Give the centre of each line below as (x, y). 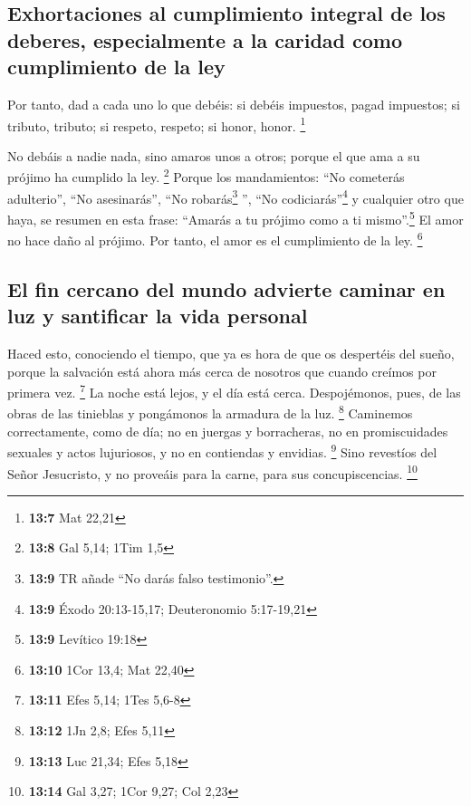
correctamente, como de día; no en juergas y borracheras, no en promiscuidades (228, 431)
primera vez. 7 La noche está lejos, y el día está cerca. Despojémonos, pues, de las (234, 391)
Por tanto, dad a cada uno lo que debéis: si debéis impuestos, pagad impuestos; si (234, 104)
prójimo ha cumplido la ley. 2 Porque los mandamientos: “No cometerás (206, 176)
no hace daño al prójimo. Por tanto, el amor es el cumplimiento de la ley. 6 (215, 239)
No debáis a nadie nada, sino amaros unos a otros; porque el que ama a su (214, 155)
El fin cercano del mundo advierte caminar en (226, 288)
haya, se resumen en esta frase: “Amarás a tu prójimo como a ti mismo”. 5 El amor (235, 217)
